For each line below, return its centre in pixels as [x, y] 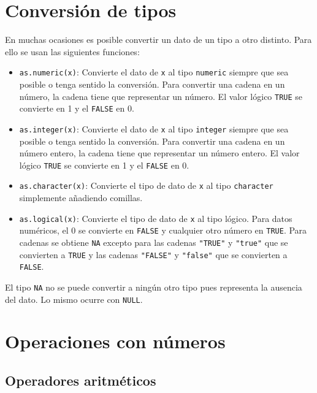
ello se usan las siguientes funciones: [72, 51]
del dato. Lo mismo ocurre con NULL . [74, 299]
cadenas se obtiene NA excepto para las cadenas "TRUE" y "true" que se [154, 242]
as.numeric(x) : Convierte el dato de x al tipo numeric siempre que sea [154, 72]
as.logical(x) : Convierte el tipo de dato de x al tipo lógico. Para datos [156, 218]
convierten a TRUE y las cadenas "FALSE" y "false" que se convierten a [153, 254]
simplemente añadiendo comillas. [81, 198]
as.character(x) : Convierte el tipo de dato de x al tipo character [146, 185]
